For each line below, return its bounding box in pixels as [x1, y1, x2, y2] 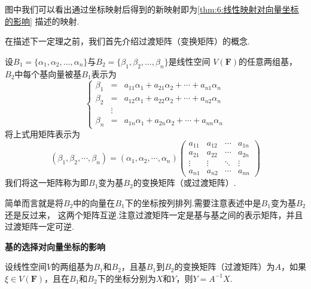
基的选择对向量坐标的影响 [5, 240, 105, 252]
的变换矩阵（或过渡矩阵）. [133, 176, 236, 189]
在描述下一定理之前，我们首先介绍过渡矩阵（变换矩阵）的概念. [5, 35, 250, 47]
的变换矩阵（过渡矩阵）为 [174, 260, 275, 273]
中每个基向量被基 [14, 67, 82, 80]
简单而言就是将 [5, 196, 63, 209]
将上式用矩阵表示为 [5, 128, 80, 140]
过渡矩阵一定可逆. [5, 220, 74, 233]
